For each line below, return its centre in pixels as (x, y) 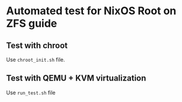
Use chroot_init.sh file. (36, 60)
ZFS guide (32, 23)
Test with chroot (37, 45)
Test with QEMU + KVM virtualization (76, 78)
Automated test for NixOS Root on (91, 11)
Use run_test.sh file (31, 93)
